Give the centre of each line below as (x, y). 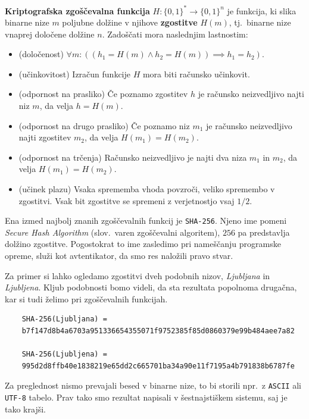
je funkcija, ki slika (262, 10)
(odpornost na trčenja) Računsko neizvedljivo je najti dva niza (133, 157)
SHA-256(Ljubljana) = (64, 319)
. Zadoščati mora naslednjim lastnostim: (175, 34)
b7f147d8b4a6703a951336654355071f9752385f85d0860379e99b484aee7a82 (158, 331)
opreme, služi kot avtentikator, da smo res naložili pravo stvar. (119, 256)
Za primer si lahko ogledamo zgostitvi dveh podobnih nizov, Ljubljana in (138, 275)
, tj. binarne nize (260, 22)
